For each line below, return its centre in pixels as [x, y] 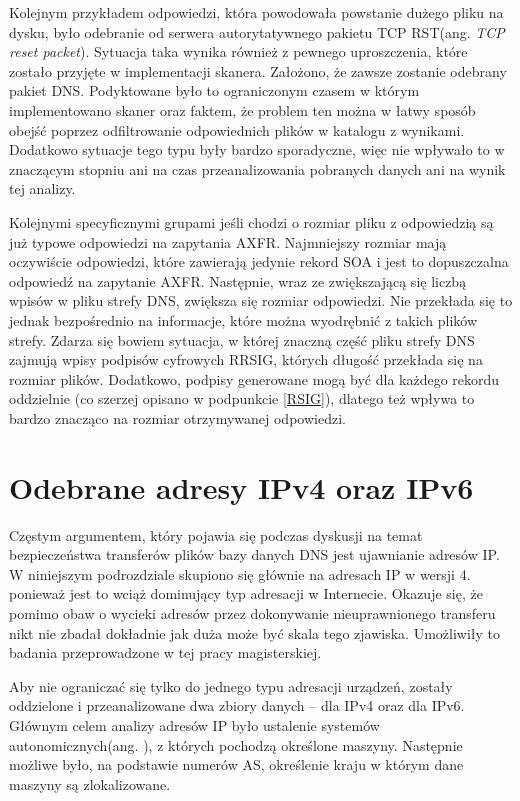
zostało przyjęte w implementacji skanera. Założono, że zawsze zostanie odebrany [258, 70]
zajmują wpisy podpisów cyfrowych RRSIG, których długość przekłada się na [246, 359]
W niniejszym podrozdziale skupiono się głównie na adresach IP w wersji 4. [240, 573]
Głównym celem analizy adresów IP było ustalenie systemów [194, 724]
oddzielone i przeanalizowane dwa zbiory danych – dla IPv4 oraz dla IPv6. [237, 705]
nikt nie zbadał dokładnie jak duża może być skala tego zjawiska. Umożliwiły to [255, 632]
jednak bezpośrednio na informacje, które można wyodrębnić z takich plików [243, 319]
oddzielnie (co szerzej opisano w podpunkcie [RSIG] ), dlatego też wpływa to [242, 398]
